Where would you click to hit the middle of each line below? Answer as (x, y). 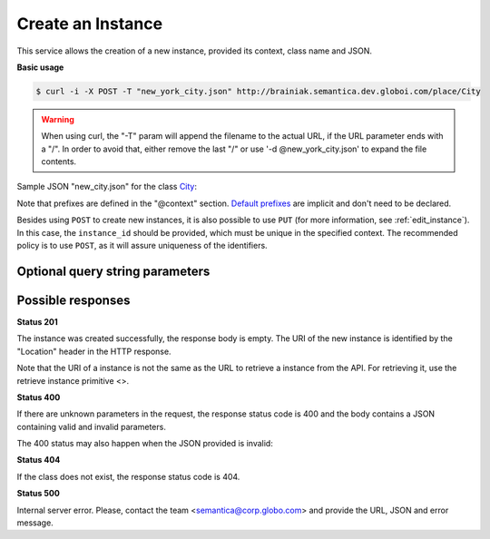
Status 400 (39, 397)
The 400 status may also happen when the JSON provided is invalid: (145, 444)
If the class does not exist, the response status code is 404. (128, 476)
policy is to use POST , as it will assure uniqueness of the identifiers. (142, 246)
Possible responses (73, 300)
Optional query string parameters (113, 271)
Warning (58, 119)
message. (35, 523)
